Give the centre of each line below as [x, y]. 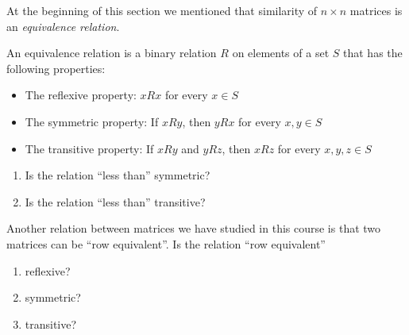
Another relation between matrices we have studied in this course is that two [194, 228]
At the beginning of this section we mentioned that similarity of [162, 10]
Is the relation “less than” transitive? [115, 201]
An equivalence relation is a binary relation [112, 53]
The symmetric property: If [92, 121]
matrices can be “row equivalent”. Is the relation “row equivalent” [166, 243]
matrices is [376, 10]
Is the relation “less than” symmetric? [118, 175]
